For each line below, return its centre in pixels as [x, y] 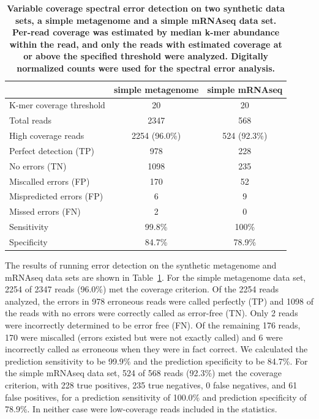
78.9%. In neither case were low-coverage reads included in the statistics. [141, 409]
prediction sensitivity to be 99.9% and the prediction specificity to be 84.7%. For [156, 361]
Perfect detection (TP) [52, 150]
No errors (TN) [38, 165]
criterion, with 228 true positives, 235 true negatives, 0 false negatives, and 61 [151, 385]
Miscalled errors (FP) [50, 181]
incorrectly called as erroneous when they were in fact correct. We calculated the [156, 349]
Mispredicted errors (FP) [56, 196]
